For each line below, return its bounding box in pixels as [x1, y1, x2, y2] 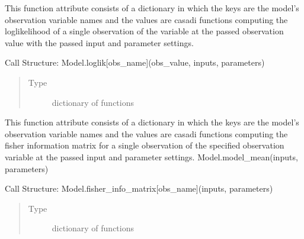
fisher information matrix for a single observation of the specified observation [5, 139, 284, 151]
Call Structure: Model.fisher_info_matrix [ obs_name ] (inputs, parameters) [5, 182, 273, 195]
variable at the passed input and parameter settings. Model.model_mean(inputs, [5, 150, 298, 163]
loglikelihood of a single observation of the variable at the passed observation [5, 25, 284, 37]
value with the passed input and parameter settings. [5, 36, 194, 49]
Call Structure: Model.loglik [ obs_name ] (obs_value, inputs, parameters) [5, 56, 265, 69]
